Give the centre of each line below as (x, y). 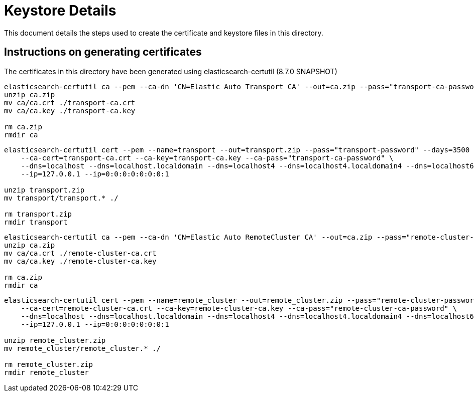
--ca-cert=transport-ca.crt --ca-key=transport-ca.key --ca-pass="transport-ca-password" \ (207, 158)
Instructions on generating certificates (103, 52)
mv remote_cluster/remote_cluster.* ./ (82, 348)
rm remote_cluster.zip (49, 364)
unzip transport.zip (44, 190)
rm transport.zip (38, 214)
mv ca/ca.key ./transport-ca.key (70, 111)
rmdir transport (36, 222)
